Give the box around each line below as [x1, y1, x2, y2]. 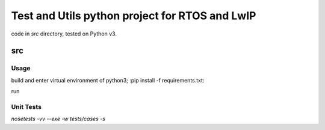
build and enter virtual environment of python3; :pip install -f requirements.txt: [11, 76, 205, 84]
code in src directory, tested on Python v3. [11, 30, 117, 37]
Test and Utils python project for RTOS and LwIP [11, 9, 256, 22]
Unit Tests [11, 102, 42, 111]
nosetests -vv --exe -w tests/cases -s [11, 115, 105, 123]
